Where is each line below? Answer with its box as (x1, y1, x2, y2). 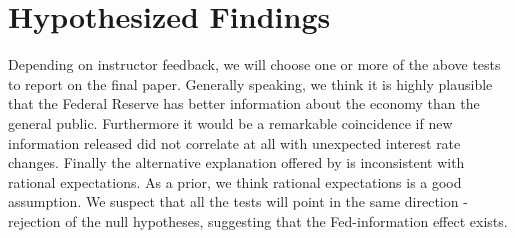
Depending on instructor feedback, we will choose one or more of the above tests (8, 54, 501, 75)
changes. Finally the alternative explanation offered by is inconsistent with (8, 152, 465, 173)
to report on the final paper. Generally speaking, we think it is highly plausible (8, 73, 493, 94)
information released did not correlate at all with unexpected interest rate (8, 132, 461, 153)
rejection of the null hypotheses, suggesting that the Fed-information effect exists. (8, 210, 508, 231)
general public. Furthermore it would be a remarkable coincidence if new (8, 112, 453, 133)
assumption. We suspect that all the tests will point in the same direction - (8, 191, 468, 212)
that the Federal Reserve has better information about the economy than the (8, 93, 480, 114)
